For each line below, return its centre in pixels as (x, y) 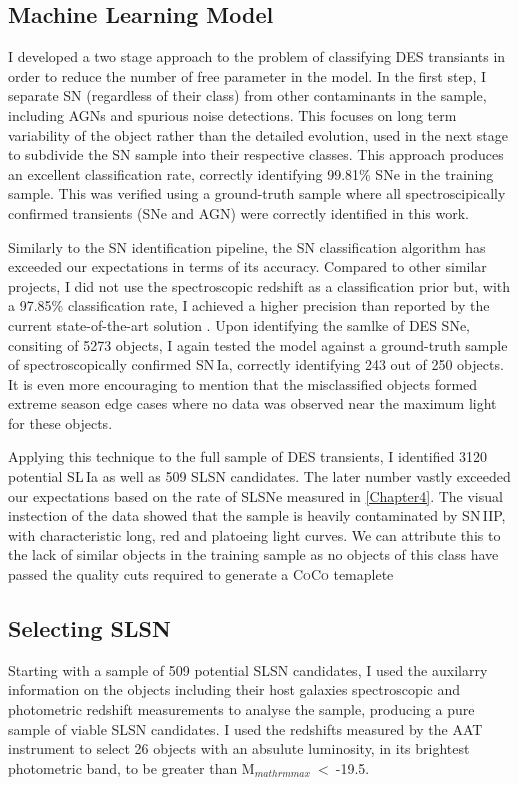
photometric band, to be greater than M (131, 767)
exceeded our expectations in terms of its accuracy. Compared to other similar (247, 266)
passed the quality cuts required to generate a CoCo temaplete (201, 574)
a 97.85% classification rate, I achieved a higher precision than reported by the (249, 305)
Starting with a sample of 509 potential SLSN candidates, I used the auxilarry (248, 669)
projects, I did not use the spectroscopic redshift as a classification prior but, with (259, 285)
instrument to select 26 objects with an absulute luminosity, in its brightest (239, 748)
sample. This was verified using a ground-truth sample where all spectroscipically (257, 193)
